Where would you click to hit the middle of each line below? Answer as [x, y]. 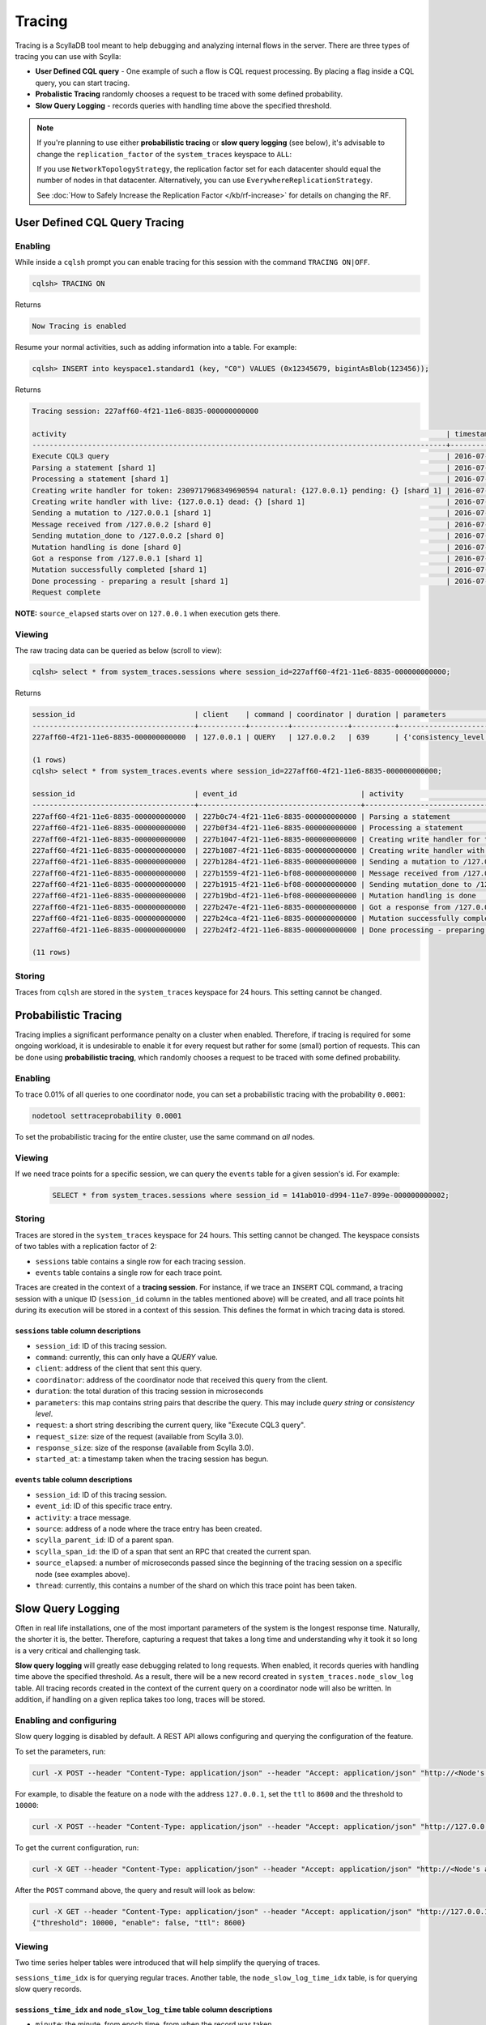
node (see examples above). [83, 1574]
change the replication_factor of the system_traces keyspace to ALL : [164, 154]
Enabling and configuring [66, 1720]
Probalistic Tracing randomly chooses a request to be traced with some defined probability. [189, 94]
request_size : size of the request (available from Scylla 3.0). [140, 1436]
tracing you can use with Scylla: [68, 56]
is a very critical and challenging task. [78, 1650]
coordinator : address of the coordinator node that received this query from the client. [181, 1379]
